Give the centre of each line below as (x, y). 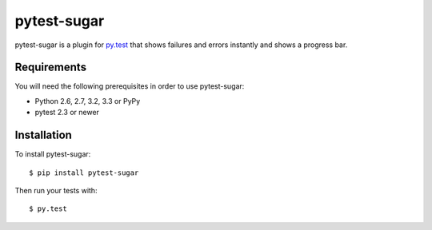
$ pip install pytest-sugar (84, 172)
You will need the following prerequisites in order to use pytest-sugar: (130, 86)
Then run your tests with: (56, 190)
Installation (43, 135)
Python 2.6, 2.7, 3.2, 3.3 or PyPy (88, 101)
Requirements (51, 67)
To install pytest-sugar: (53, 154)
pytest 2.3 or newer (67, 113)
